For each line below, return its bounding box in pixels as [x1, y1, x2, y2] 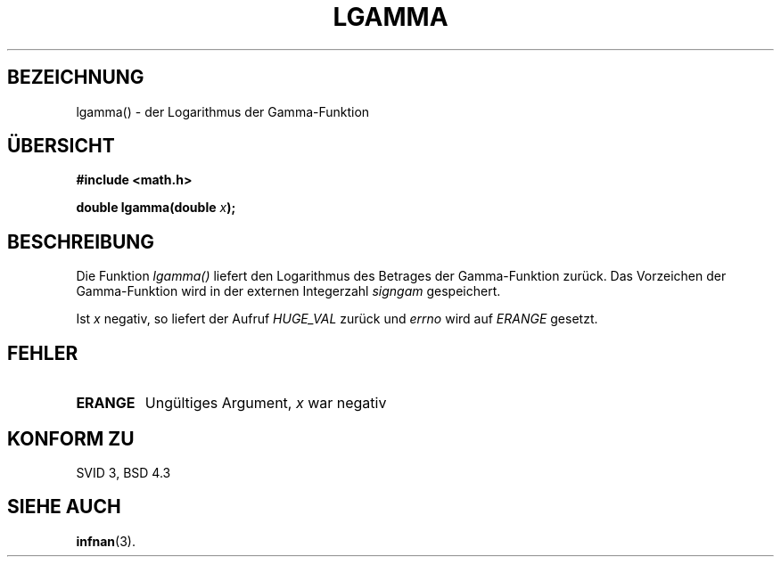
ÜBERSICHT [7, 135, 115, 158]
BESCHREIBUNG [7, 230, 155, 253]
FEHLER [7, 341, 78, 364]
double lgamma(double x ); [76, 200, 236, 216]
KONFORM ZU [7, 427, 135, 450]
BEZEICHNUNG [7, 66, 144, 89]
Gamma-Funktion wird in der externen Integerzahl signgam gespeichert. [76, 283, 501, 299]
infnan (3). [76, 533, 136, 549]
